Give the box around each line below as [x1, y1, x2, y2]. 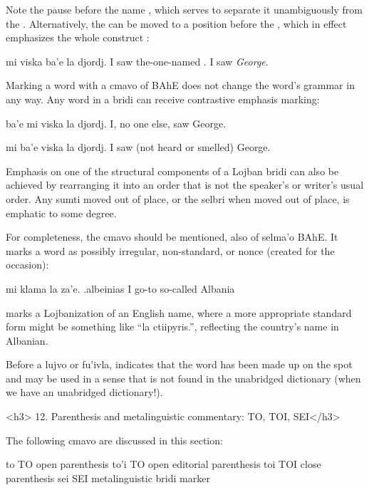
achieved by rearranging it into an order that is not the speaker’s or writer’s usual [6, 177, 364, 192]
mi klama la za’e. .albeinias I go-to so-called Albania [6, 281, 235, 296]
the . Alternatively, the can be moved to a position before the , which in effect [6, 16, 347, 31]
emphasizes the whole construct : [6, 30, 150, 45]
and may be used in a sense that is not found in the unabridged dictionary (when [6, 370, 361, 385]
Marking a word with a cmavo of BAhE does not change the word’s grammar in [6, 78, 355, 93]
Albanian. [6, 333, 48, 348]
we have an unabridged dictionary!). [6, 385, 163, 400]
